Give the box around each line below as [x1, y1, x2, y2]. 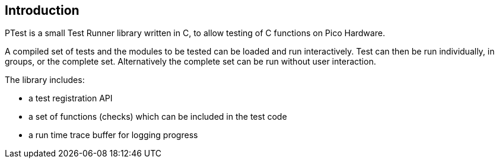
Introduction [5, 3, 80, 18]
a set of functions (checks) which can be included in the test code [28, 111, 287, 122]
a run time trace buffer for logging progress [28, 130, 198, 140]
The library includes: [5, 75, 85, 85]
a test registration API [28, 93, 113, 104]
